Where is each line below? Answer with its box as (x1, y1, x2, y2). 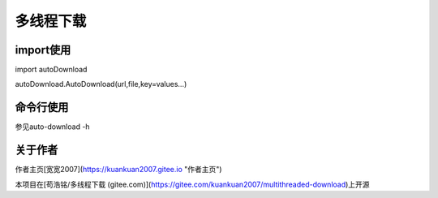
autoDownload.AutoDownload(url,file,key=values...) (15, 80, 187, 89)
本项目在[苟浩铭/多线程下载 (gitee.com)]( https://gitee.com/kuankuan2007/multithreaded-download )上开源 (15, 179, 370, 189)
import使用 (15, 43, 71, 57)
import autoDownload (15, 65, 88, 75)
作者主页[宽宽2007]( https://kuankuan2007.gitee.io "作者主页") (15, 165, 222, 174)
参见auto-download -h (15, 122, 90, 131)
